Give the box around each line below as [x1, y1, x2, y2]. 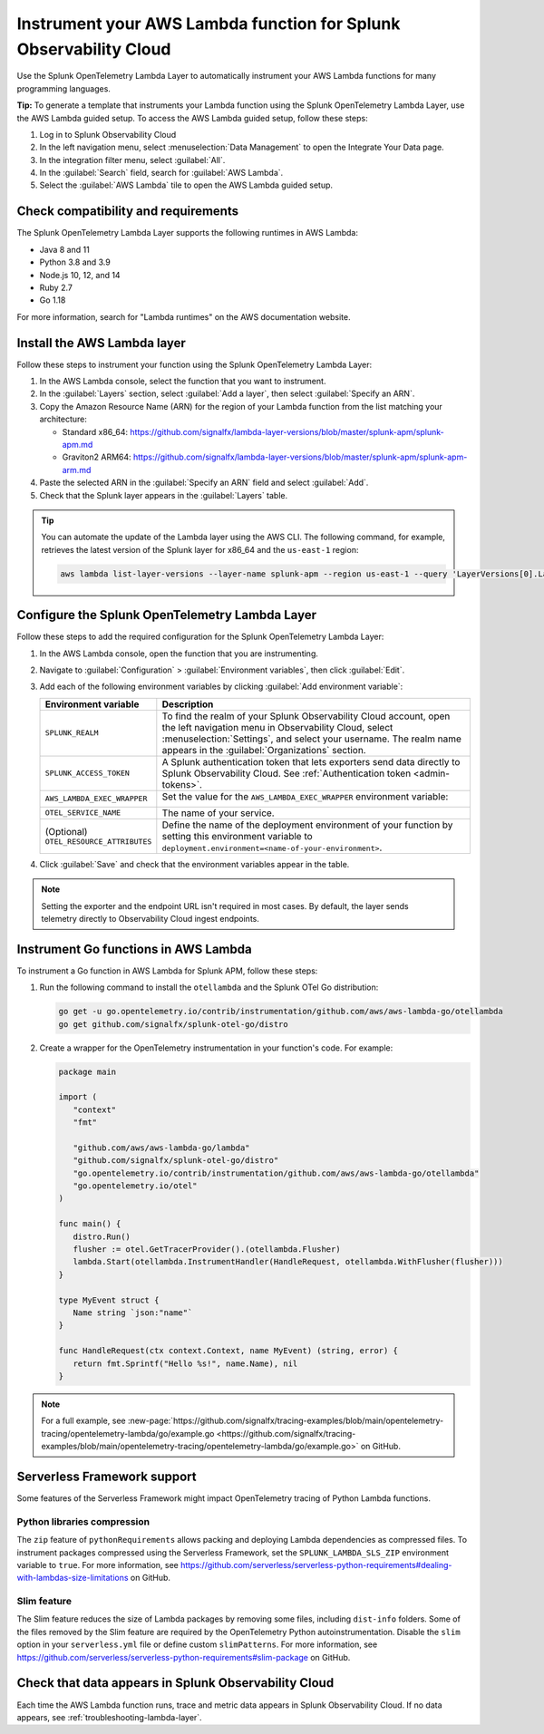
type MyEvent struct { [58, 1294, 160, 1305]
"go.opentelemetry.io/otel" [73, 1181, 199, 1191]
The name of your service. [161, 807, 276, 819]
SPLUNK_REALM [44, 728, 99, 738]
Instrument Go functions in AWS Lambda [16, 941, 253, 956]
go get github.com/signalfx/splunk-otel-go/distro [58, 1019, 289, 1029]
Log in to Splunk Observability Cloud [39, 129, 177, 140]
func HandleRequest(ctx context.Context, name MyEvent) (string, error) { [58, 1346, 399, 1356]
